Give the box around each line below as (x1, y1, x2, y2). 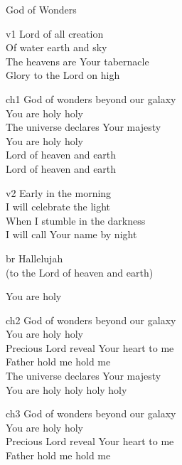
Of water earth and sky (6, 40, 107, 55)
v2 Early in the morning (6, 185, 112, 200)
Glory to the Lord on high (6, 68, 120, 82)
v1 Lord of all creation (6, 26, 104, 41)
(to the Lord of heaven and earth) (6, 264, 154, 279)
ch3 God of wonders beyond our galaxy (6, 406, 176, 421)
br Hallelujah (6, 250, 63, 265)
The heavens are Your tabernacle (6, 53, 149, 68)
